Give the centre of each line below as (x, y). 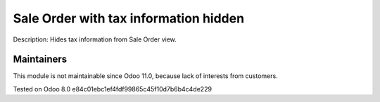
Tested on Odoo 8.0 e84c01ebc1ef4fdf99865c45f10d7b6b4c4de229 (113, 89)
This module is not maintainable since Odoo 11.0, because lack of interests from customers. (145, 76)
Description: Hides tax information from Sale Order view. (95, 39)
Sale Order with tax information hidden (129, 18)
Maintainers (40, 59)
